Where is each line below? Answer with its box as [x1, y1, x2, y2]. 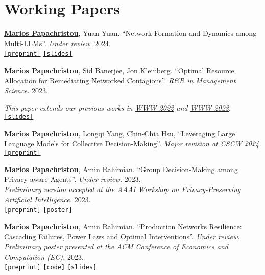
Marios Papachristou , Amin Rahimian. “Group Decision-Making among [4, 163, 238, 174]
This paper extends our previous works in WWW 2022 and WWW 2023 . [4, 102, 231, 113]
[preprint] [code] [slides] [4, 264, 97, 271]
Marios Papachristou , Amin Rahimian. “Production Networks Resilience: [4, 221, 242, 231]
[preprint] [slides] [4, 50, 73, 58]
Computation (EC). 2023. [4, 251, 84, 262]
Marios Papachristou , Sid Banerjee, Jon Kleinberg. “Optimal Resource [4, 65, 234, 75]
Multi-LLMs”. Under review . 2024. [4, 37, 111, 48]
